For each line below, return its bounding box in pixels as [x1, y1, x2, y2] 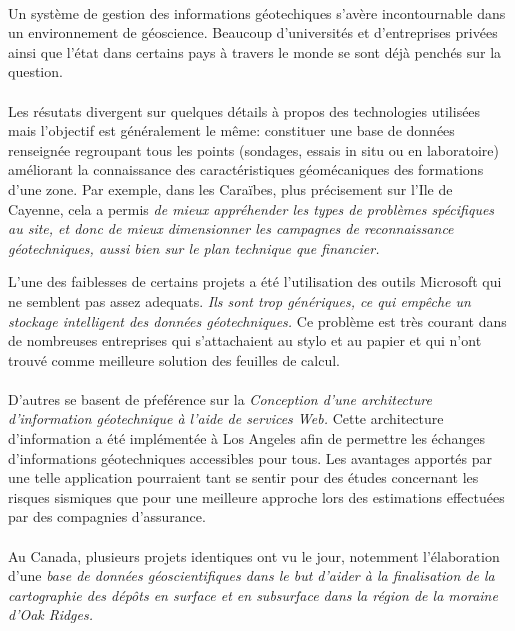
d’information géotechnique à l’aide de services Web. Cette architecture [8, 408, 444, 429]
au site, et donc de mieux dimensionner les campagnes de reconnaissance [8, 218, 454, 239]
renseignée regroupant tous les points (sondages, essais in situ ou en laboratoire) [8, 139, 499, 160]
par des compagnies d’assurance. [8, 506, 206, 527]
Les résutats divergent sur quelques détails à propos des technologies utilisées [8, 100, 481, 121]
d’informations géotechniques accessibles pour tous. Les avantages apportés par [8, 447, 493, 468]
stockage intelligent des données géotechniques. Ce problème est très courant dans [8, 310, 507, 331]
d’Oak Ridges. [8, 604, 93, 625]
